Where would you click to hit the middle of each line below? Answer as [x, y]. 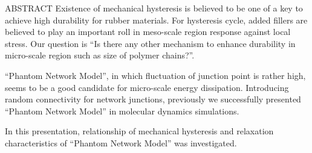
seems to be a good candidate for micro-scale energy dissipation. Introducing [147, 87]
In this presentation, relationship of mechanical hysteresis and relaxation [139, 131]
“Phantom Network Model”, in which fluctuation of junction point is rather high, [155, 75]
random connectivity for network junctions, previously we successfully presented [153, 99]
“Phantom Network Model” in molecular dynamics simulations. [122, 111]
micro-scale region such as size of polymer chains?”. [100, 55]
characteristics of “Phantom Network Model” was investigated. [121, 142]
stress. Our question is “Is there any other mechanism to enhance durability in [150, 43]
